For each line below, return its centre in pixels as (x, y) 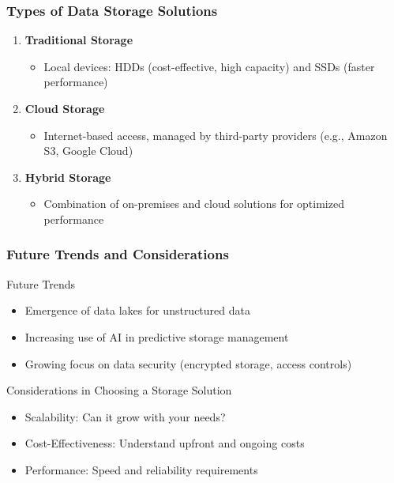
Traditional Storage (79, 40)
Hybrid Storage (68, 177)
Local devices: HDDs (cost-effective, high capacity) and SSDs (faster (209, 66)
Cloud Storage (65, 108)
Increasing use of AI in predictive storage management (157, 336)
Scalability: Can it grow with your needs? (125, 416)
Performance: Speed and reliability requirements (141, 469)
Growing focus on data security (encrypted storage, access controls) (188, 363)
